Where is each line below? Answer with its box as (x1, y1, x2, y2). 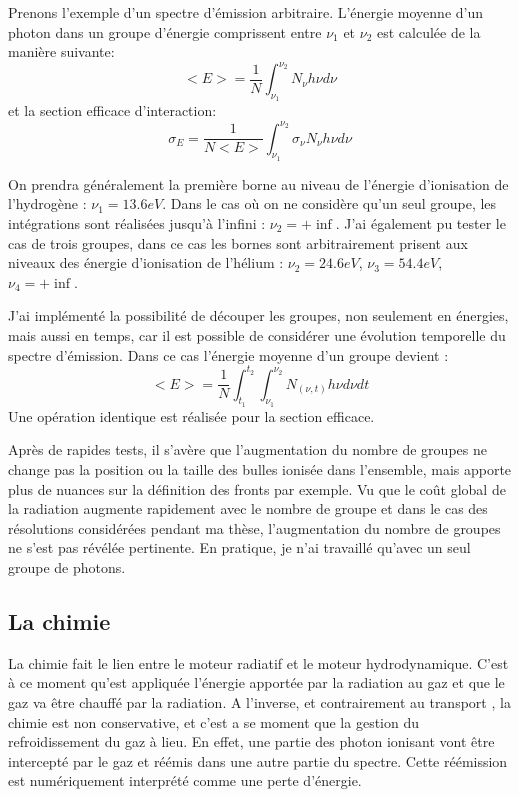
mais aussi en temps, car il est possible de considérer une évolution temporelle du (8, 324, 506, 345)
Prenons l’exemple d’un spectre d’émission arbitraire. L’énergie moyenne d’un (8, 2, 484, 22)
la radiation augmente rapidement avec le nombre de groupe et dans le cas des (8, 498, 488, 519)
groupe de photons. (8, 556, 126, 577)
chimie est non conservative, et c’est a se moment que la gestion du (8, 711, 419, 732)
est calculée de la (377, 21, 481, 42)
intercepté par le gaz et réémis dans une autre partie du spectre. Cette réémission (8, 750, 508, 771)
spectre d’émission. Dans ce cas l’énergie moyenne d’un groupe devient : (8, 344, 449, 365)
